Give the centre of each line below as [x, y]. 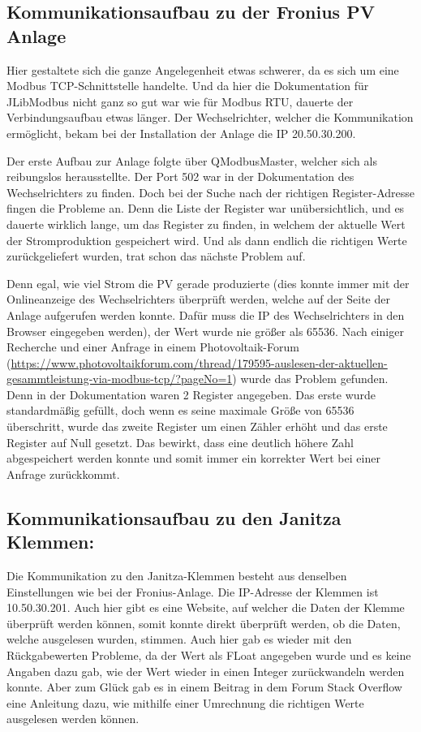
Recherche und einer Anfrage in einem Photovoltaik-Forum [153, 347]
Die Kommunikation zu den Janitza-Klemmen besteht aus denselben [177, 576]
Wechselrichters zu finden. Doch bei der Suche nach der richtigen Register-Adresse [211, 192]
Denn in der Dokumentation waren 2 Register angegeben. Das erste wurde [191, 394]
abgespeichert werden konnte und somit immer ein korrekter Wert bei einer [193, 458]
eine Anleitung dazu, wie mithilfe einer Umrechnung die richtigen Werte [185, 702]
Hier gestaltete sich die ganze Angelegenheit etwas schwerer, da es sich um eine [203, 69]
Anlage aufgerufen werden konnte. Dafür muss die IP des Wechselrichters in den [206, 314]
